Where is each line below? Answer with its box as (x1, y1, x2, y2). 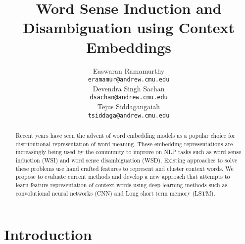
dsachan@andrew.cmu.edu (90, 94, 168, 101)
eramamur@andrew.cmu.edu (88, 76, 170, 83)
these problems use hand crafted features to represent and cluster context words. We (15, 164, 234, 172)
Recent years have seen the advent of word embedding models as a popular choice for (15, 131, 236, 140)
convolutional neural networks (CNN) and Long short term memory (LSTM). (15, 189, 215, 197)
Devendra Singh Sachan (93, 83, 165, 93)
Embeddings (86, 37, 172, 57)
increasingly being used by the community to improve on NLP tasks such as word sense (15, 148, 242, 156)
